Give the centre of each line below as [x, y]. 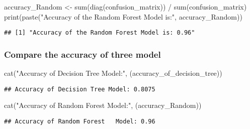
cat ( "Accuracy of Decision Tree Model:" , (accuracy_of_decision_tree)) [113, 73]
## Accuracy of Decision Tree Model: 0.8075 [80, 89]
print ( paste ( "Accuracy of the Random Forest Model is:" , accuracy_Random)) [123, 16]
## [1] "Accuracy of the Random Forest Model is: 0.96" [100, 33]
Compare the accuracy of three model [82, 54]
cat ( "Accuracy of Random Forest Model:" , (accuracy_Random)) [103, 105]
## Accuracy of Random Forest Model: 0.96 [80, 121]
